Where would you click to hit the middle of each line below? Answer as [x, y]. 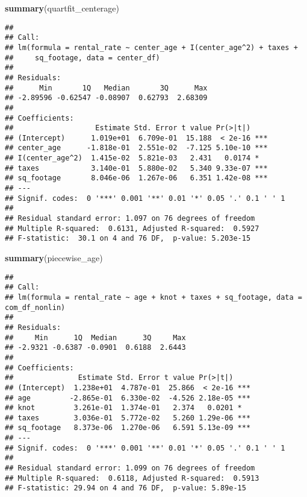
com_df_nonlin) [35, 307]
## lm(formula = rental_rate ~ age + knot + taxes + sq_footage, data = [153, 297]
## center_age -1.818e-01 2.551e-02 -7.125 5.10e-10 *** [136, 148]
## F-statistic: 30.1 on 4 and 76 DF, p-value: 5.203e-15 [128, 239]
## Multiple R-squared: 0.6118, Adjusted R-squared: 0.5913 [132, 478]
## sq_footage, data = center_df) [82, 58]
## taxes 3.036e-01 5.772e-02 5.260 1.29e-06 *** [128, 418]
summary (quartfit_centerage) [62, 8]
